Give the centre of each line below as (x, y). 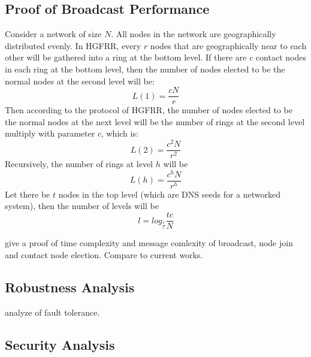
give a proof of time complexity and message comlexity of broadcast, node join (149, 243)
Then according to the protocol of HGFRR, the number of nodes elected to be (149, 110)
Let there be (28, 194)
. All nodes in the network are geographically (194, 34)
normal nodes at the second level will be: (80, 81)
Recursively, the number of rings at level (79, 164)
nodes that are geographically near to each (228, 45)
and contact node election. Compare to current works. (104, 254)
